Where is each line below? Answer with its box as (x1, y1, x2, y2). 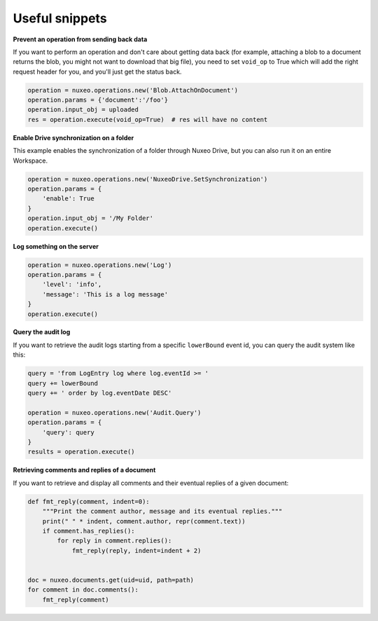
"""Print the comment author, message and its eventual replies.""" (42, 507, 283, 515)
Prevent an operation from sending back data (13, 35, 148, 43)
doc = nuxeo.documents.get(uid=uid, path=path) (27, 575, 194, 584)
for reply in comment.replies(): (57, 537, 172, 545)
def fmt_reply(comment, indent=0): (27, 498, 150, 505)
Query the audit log (13, 328, 71, 336)
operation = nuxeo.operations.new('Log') (27, 261, 172, 269)
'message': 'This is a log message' (42, 290, 168, 298)
